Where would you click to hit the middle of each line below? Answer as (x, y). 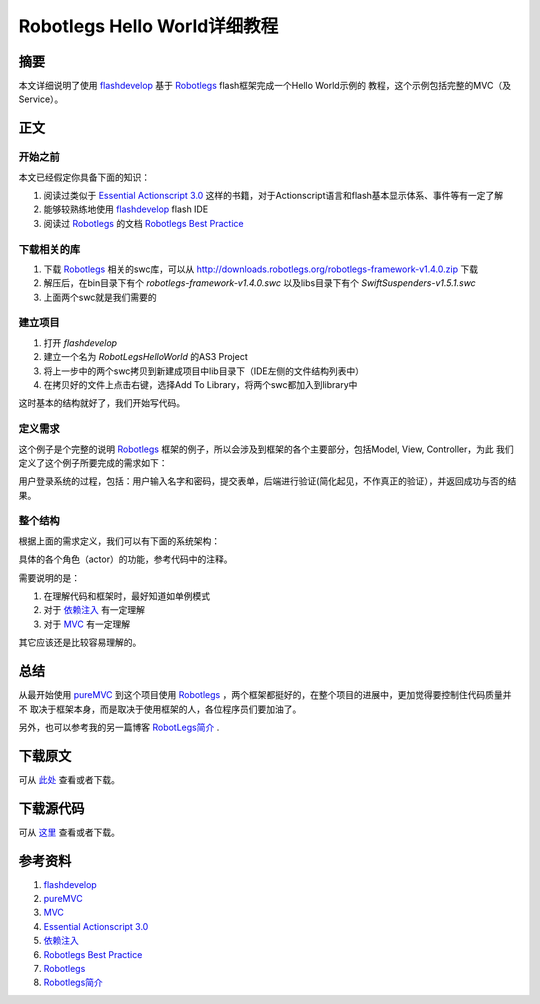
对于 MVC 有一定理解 (86, 624)
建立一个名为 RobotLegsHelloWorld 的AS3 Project (146, 357)
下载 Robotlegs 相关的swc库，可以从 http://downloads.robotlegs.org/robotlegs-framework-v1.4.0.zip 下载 (261, 269)
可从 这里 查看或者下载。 (69, 832)
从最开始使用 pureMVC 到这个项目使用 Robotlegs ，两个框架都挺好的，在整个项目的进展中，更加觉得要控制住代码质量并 (265, 695)
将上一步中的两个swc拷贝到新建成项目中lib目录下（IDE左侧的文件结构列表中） (204, 371)
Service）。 (41, 99)
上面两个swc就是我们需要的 (100, 297)
